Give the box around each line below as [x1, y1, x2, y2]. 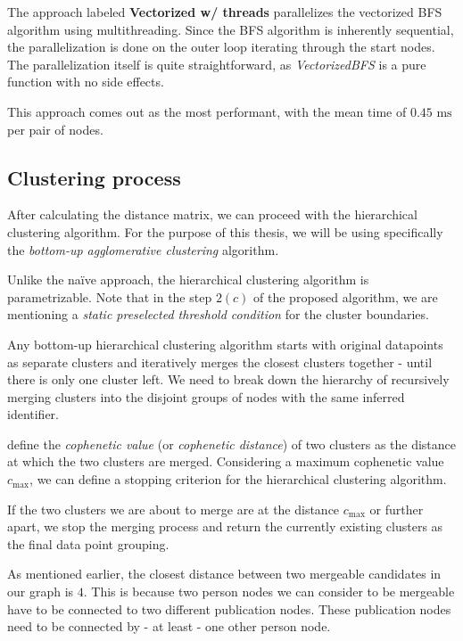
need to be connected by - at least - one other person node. [7, 617, 331, 636]
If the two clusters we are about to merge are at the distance [7, 499, 340, 518]
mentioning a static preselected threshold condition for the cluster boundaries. [7, 305, 429, 324]
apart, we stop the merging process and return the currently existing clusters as [7, 517, 443, 536]
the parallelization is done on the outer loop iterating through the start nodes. [7, 37, 435, 56]
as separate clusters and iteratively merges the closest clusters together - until [7, 352, 433, 371]
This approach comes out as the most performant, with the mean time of [7, 102, 407, 120]
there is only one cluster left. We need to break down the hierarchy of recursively [7, 370, 450, 389]
